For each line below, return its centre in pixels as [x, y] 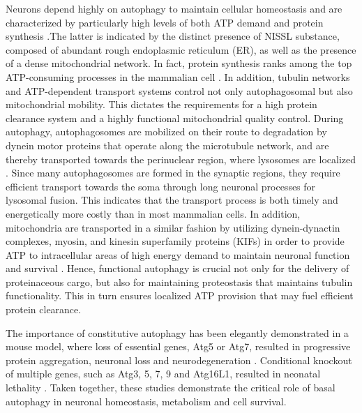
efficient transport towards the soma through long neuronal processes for [161, 186]
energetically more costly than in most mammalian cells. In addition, [153, 213]
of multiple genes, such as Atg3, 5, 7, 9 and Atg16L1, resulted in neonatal [163, 374]
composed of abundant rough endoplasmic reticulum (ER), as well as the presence [181, 49]
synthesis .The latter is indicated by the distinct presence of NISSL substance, [173, 36]
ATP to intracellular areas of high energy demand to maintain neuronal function [178, 254]
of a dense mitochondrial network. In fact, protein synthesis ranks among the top [179, 63]
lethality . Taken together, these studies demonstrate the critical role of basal [171, 388]
